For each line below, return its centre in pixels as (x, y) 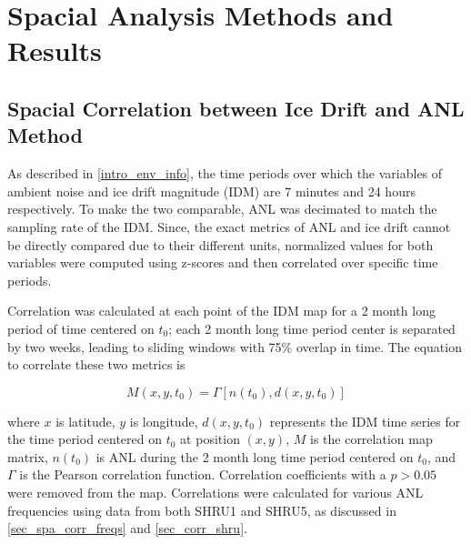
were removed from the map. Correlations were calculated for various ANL (215, 493)
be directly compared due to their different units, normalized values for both (220, 244)
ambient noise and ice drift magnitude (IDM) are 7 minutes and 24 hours (211, 191)
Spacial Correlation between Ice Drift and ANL (236, 108)
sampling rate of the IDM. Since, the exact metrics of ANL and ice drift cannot (229, 226)
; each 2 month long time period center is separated (312, 328)
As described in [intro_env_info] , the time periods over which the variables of (225, 173)
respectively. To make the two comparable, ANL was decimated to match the (222, 209)
